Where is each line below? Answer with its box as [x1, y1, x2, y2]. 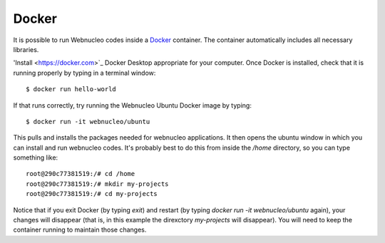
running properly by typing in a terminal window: [13, 68, 156, 77]
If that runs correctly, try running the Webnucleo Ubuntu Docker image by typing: [13, 100, 252, 110]
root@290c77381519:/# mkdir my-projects [26, 180, 169, 188]
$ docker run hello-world [26, 86, 117, 93]
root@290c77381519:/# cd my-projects [26, 190, 158, 198]
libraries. [13, 45, 39, 53]
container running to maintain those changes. [13, 225, 147, 234]
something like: [13, 153, 58, 162]
